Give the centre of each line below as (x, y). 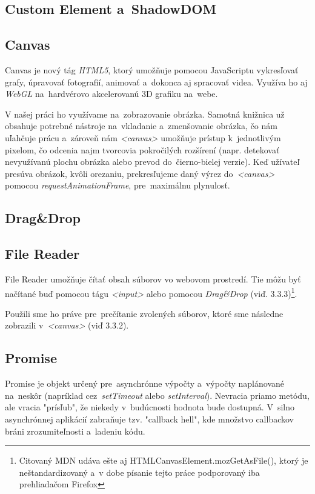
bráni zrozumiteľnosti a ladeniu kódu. (75, 431)
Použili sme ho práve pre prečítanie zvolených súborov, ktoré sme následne (144, 313)
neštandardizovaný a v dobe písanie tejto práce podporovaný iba (139, 472)
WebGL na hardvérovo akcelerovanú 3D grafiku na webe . (111, 94)
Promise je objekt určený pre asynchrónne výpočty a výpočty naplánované (144, 383)
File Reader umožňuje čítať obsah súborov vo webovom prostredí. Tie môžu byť (153, 279)
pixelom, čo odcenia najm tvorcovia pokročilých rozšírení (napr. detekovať (142, 149)
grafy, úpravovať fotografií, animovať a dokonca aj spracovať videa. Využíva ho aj (156, 82)
